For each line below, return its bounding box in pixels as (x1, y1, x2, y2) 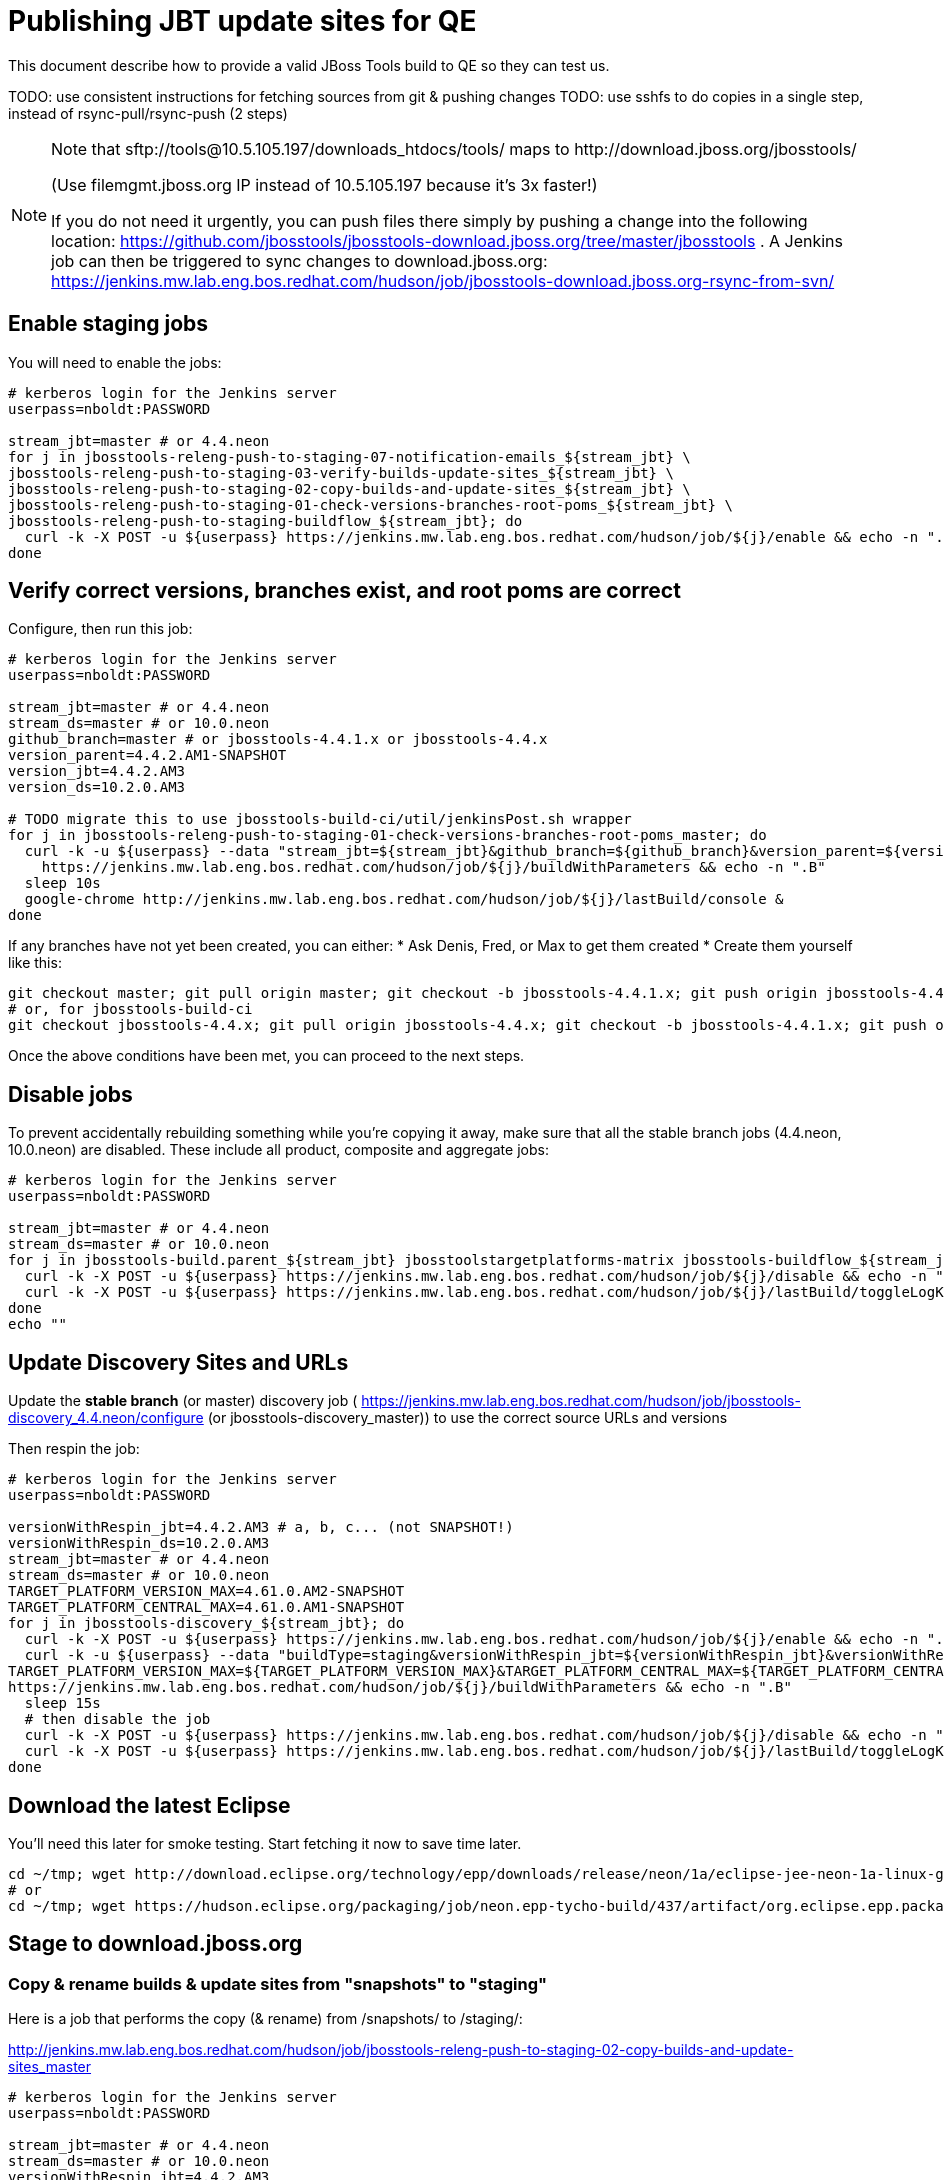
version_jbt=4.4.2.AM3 (8, 763, 186, 780)
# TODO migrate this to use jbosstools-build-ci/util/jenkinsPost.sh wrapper (8, 811, 632, 828)
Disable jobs (8, 1081, 133, 1107)
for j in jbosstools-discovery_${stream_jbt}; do (8, 1615, 405, 1632)
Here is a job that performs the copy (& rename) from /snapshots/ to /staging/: (8, 2010, 523, 2028)
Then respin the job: (8, 1440, 140, 1458)
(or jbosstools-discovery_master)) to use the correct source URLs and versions (207, 1409, 728, 1427)
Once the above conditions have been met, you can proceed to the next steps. (8, 1047, 525, 1065)
